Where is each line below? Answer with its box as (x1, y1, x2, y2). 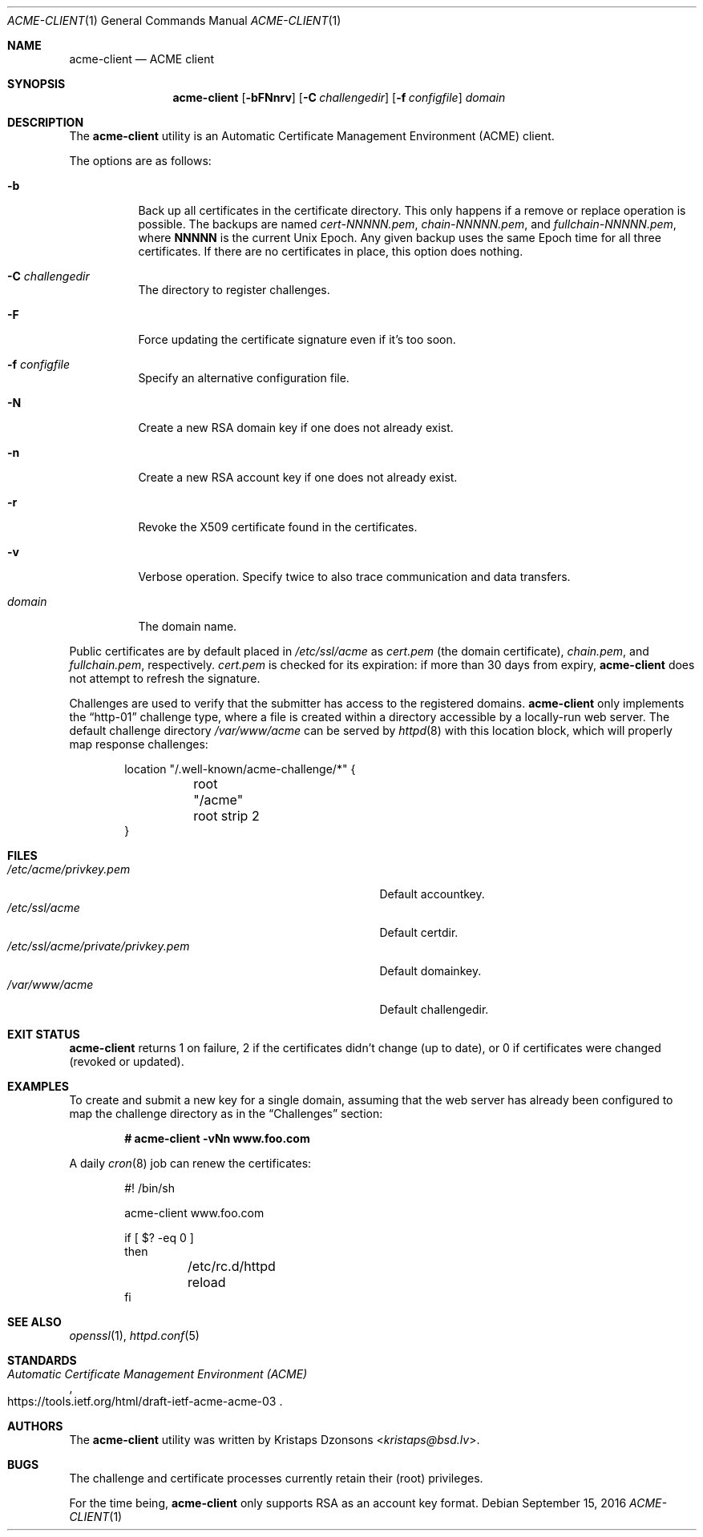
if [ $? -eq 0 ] (124, 1231, 194, 1245)
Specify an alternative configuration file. (138, 371, 349, 385)
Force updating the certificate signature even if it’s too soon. (138, 333, 456, 346)
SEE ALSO (7, 1315, 62, 1329)
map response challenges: (69, 737, 208, 751)
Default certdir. (379, 926, 459, 939)
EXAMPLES (7, 1079, 69, 1093)
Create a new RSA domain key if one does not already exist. (138, 421, 454, 434)
